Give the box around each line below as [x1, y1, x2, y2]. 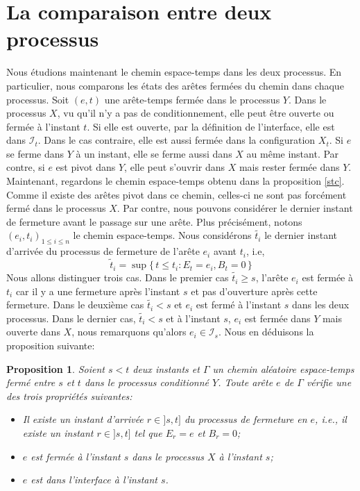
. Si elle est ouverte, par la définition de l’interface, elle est [87, 119, 335, 133]
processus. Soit [6, 92, 69, 106]
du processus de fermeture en [184, 412, 307, 426]
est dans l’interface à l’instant [31, 472, 158, 487]
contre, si [6, 160, 45, 174]
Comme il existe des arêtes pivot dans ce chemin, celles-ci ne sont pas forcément [6, 187, 347, 201]
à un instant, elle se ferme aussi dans [76, 146, 232, 160]
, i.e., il [315, 412, 347, 426]
